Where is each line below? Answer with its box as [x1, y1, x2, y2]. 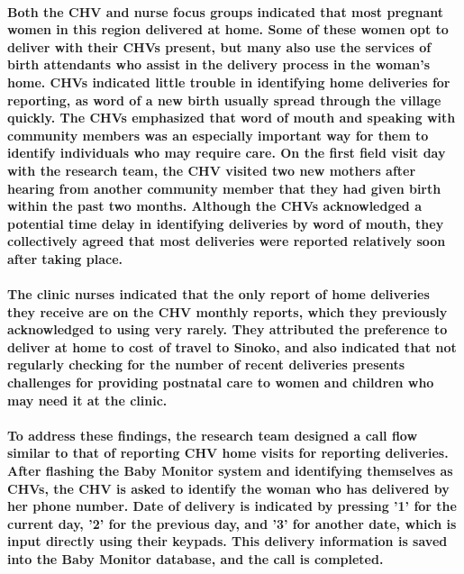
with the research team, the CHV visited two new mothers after [7, 160, 416, 179]
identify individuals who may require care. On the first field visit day [7, 143, 446, 162]
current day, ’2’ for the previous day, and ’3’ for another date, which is [7, 514, 457, 533]
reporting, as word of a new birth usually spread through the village [7, 90, 441, 109]
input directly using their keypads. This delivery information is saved [7, 532, 448, 551]
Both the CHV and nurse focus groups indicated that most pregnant [7, 2, 443, 21]
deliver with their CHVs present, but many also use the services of [7, 37, 432, 56]
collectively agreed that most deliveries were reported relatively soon [7, 232, 446, 251]
